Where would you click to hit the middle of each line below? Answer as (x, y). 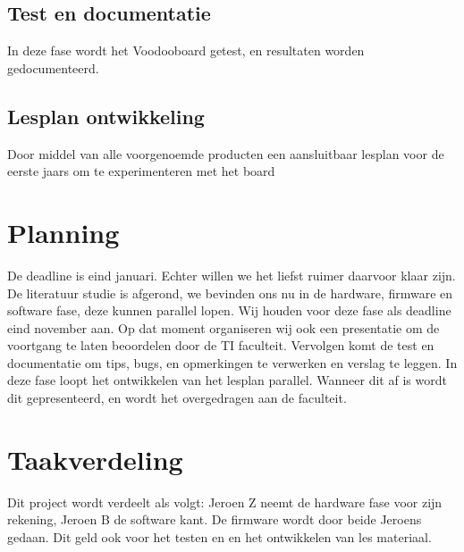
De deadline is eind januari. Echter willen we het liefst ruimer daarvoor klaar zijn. (232, 275)
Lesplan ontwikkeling (106, 116)
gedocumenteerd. (53, 67)
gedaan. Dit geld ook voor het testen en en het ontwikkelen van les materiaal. (219, 536)
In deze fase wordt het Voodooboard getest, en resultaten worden (186, 50)
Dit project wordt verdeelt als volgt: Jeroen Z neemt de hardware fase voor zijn (225, 502)
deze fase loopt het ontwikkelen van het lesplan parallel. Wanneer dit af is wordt (227, 380)
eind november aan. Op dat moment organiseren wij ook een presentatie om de (224, 327)
